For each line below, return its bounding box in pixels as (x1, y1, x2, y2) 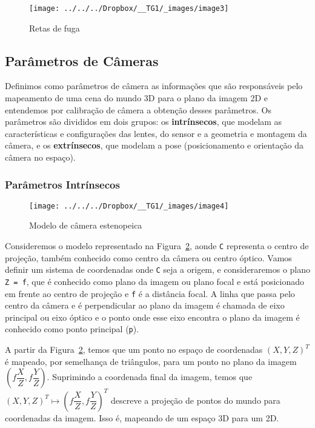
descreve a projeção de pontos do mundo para (110, 393, 280, 406)
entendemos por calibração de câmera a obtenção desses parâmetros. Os (5, 103, 272, 116)
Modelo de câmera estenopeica (29, 219, 142, 232)
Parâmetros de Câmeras (5, 51, 159, 70)
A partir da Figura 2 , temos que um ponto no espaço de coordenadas (5, 343, 263, 356)
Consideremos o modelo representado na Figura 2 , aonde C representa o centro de (5, 239, 309, 252)
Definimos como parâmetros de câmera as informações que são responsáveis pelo (5, 79, 303, 92)
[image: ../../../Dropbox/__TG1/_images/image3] (29, 4, 229, 13)
